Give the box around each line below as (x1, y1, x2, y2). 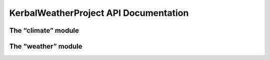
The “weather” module (9, 42, 82, 51)
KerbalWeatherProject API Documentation (9, 7, 189, 18)
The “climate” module (9, 26, 79, 35)
